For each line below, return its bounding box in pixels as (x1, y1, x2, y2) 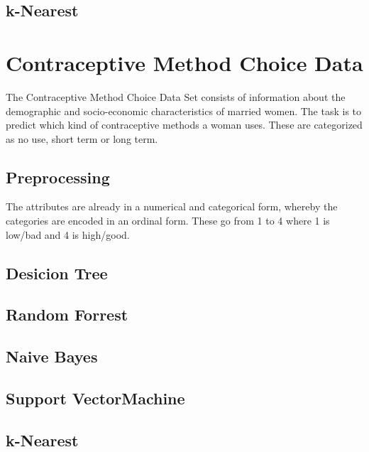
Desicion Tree (6, 262, 108, 284)
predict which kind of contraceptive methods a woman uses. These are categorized (6, 117, 363, 132)
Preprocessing (6, 166, 110, 188)
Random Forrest (6, 303, 128, 325)
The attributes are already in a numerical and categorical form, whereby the (6, 199, 338, 214)
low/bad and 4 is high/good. (6, 227, 130, 242)
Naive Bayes (6, 345, 98, 367)
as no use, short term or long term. (6, 131, 158, 146)
